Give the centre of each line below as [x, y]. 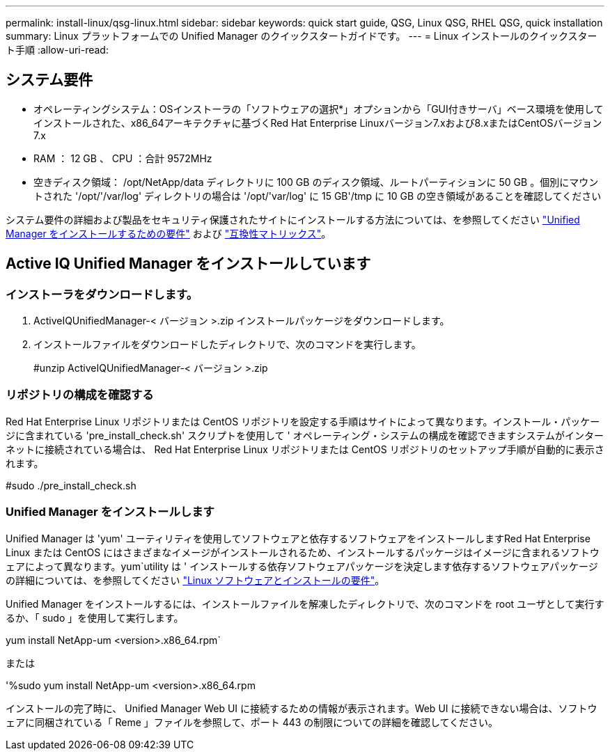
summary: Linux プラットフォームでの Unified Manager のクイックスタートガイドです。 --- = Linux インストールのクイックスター [302, 36]
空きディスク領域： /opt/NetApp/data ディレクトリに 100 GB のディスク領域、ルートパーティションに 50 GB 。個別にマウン [316, 182]
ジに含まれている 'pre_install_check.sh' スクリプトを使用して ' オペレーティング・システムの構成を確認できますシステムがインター [305, 435]
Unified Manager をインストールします [110, 512]
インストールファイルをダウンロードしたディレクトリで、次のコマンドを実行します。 [227, 345]
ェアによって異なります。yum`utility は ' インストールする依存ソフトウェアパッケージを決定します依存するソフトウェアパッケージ [302, 566]
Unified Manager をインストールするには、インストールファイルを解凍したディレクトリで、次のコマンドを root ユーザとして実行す [305, 604]
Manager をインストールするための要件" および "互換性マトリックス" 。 [169, 233]
